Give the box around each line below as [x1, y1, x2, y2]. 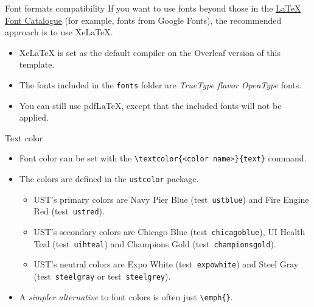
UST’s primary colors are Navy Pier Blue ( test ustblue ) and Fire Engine [33, 192, 309, 205]
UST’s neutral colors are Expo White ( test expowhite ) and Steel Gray [33, 258, 299, 270]
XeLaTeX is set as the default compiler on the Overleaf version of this [19, 46, 281, 58]
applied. [19, 111, 49, 124]
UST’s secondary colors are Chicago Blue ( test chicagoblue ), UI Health [33, 225, 305, 238]
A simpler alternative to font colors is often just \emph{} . [19, 290, 233, 303]
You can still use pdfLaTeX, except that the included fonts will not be [19, 99, 282, 111]
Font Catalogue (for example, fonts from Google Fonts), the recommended [5, 13, 282, 26]
